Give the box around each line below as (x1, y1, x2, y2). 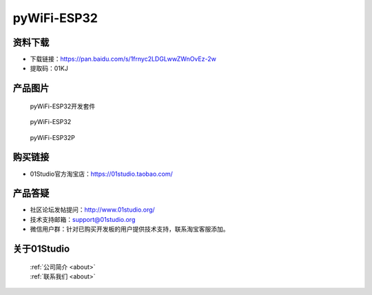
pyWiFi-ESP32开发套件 (30, 102, 96, 110)
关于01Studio (12, 243, 70, 255)
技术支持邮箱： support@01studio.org (30, 215, 136, 223)
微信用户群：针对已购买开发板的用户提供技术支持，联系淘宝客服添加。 (30, 225, 229, 234)
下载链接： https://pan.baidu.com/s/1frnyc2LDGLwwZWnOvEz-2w (30, 55, 216, 63)
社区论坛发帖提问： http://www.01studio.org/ (30, 205, 155, 214)
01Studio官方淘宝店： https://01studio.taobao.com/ (30, 170, 174, 178)
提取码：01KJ (30, 64, 68, 72)
